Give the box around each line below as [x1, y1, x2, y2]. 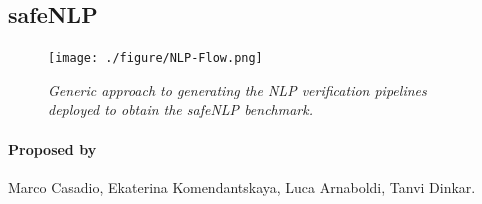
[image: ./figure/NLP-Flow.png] [48, 51, 263, 66]
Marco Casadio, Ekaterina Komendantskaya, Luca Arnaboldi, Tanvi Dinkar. [8, 176, 476, 197]
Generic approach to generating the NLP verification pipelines [48, 79, 427, 100]
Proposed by [8, 138, 97, 159]
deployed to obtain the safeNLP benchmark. [48, 99, 314, 120]
